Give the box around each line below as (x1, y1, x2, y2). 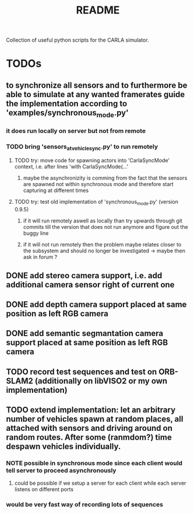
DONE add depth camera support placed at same (6, 300, 187, 310)
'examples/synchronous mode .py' (6, 108, 129, 119)
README (76, 4, 120, 17)
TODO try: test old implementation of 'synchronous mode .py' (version (14, 198, 179, 207)
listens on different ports (14, 486, 74, 493)
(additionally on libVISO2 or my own (34, 376, 168, 386)
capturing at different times (23, 187, 89, 194)
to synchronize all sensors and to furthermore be (6, 80, 188, 90)
